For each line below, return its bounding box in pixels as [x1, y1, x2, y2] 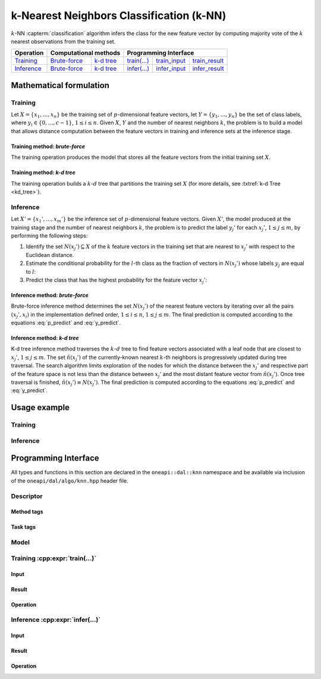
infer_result [192, 64, 224, 73]
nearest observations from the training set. [11, 37, 116, 45]
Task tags [11, 524, 36, 531]
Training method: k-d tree [11, 169, 75, 176]
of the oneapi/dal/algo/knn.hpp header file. [11, 477, 128, 484]
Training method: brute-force [11, 143, 86, 150]
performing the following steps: [11, 232, 89, 239]
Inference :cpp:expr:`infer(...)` [11, 616, 101, 624]
